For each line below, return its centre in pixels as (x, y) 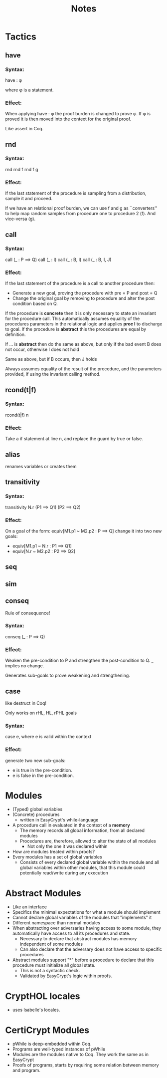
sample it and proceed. (29, 199)
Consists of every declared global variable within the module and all (89, 862)
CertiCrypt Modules (47, 1030)
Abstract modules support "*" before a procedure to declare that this (83, 960)
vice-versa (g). (20, 219)
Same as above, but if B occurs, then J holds (51, 359)
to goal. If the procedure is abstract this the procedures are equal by (76, 329)
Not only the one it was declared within (68, 846)
